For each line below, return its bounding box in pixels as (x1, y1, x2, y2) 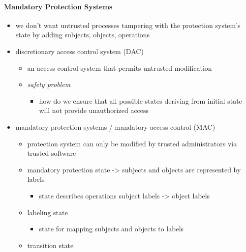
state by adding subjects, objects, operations (15, 29, 150, 40)
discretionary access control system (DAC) (15, 46, 144, 56)
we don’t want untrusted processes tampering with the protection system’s (15, 20, 241, 30)
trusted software (27, 148, 76, 158)
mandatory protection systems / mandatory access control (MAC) (15, 121, 215, 132)
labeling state (27, 207, 68, 217)
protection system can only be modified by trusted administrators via (27, 138, 237, 148)
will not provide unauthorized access (39, 105, 149, 115)
